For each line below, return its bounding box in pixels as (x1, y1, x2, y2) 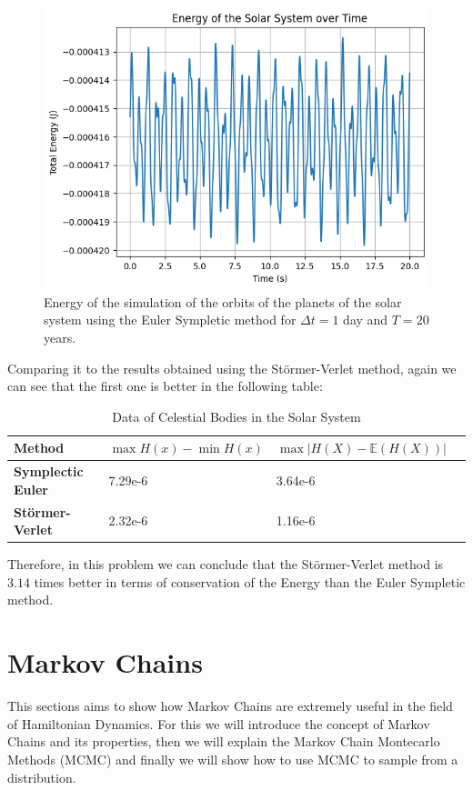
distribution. (7, 767, 76, 786)
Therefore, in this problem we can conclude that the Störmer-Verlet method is (7, 555, 444, 574)
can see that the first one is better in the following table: (7, 376, 323, 395)
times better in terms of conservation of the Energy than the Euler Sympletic (34, 572, 466, 591)
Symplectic (14, 462, 84, 481)
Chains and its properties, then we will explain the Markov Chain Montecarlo (7, 732, 440, 751)
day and (343, 310, 388, 329)
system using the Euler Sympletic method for (44, 310, 297, 329)
